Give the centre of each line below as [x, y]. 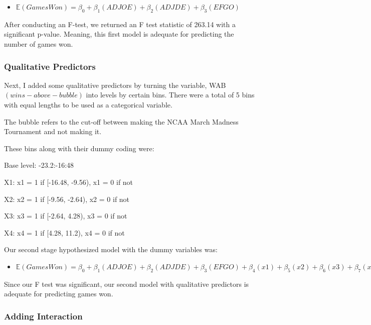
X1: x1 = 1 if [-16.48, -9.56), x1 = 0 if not [69, 182]
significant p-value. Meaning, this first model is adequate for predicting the [119, 34]
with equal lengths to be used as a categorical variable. [88, 104]
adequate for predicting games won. [59, 294]
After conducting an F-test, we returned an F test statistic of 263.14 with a [120, 24]
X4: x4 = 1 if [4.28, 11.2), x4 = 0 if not [64, 232]
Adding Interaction [43, 316]
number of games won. [39, 43]
